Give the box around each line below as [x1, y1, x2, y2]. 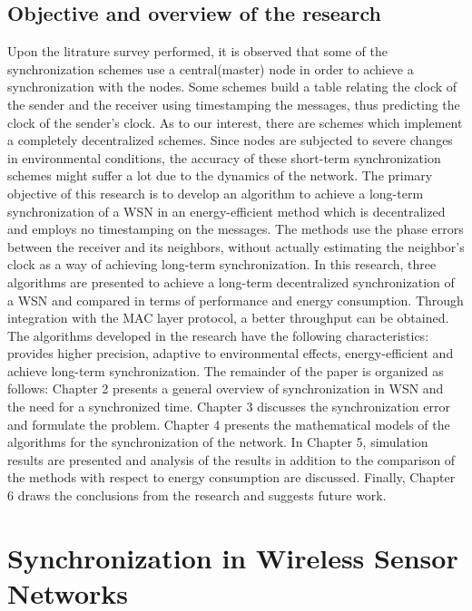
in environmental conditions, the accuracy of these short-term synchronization [7, 148, 441, 167]
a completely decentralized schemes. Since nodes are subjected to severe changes [7, 131, 453, 150]
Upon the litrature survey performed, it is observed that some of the [7, 42, 388, 61]
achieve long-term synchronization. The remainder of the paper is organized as [7, 361, 444, 380]
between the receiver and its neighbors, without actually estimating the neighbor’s [7, 237, 465, 256]
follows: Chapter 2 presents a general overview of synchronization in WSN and [7, 379, 444, 398]
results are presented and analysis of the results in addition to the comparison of [7, 450, 456, 469]
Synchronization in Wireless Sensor [7, 538, 458, 576]
